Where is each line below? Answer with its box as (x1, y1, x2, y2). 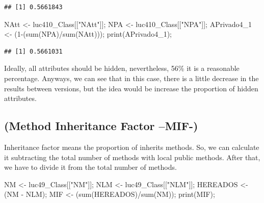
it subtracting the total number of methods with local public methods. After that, (4, 151, 260, 162)
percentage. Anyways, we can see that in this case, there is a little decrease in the (4, 72, 259, 83)
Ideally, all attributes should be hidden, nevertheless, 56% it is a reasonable (4, 63, 240, 73)
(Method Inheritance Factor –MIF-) (4, 118, 198, 134)
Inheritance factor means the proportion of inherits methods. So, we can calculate (4, 141, 259, 152)
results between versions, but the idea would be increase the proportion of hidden (4, 83, 258, 93)
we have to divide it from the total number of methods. (4, 162, 177, 172)
